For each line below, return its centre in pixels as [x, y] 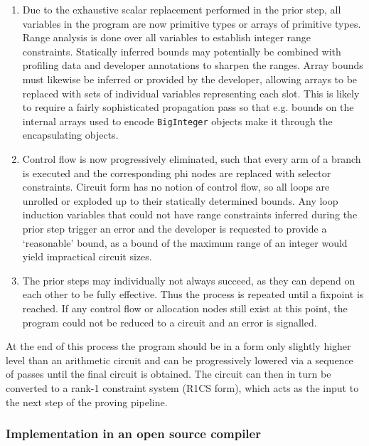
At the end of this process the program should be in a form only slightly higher [178, 346]
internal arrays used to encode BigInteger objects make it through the [177, 121]
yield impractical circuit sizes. [87, 256]
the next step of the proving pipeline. [87, 402]
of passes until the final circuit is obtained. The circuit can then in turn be [169, 374]
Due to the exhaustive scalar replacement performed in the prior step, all [182, 9]
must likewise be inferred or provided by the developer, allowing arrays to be [190, 79]
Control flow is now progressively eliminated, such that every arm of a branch [192, 159]
